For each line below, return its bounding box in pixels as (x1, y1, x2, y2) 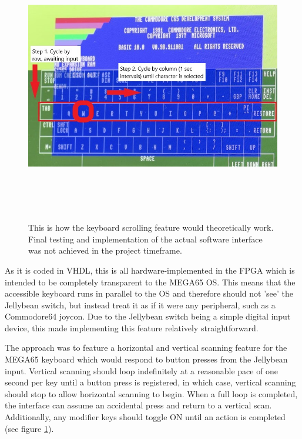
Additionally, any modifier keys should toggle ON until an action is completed (5, 411, 286, 423)
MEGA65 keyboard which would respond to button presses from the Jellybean (5, 353, 288, 365)
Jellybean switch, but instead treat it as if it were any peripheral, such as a (5, 298, 276, 311)
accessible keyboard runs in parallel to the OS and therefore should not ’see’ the (5, 287, 293, 300)
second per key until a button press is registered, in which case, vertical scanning (5, 376, 296, 388)
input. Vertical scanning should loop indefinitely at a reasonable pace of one (5, 364, 278, 377)
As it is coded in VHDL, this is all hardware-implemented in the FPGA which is (5, 264, 295, 276)
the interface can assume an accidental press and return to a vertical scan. (5, 399, 272, 411)
